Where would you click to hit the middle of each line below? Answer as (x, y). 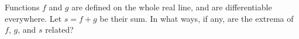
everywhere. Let (33, 18)
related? (59, 30)
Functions (22, 7)
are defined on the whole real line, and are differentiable (172, 7)
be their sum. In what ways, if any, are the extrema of (197, 18)
